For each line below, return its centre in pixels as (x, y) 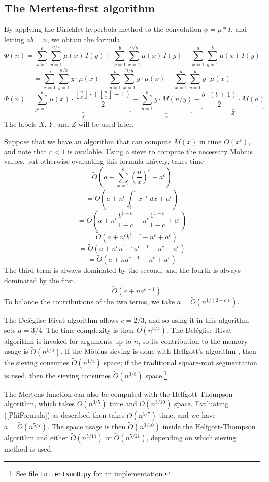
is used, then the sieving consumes (57, 375)
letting (14, 39)
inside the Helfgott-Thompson (209, 426)
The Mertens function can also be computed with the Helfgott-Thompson (119, 393)
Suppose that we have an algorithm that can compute (88, 141)
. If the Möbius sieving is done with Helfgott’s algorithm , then (158, 351)
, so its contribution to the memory (193, 341)
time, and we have (187, 415)
